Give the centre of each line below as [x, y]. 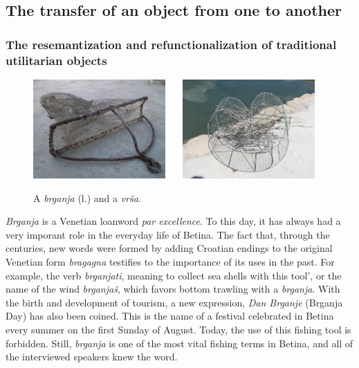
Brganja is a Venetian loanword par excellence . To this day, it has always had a [173, 221]
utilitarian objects [56, 60]
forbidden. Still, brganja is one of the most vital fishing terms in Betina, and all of [179, 343]
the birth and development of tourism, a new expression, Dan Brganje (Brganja [174, 302]
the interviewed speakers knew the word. [92, 357]
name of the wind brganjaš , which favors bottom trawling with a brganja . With [173, 289]
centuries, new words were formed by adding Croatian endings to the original [169, 248]
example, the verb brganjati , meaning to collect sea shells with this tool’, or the [174, 275]
